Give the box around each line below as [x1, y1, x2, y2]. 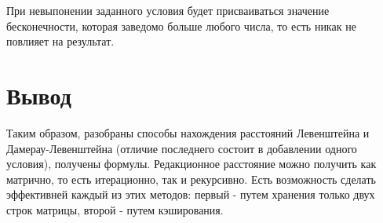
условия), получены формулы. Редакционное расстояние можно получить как [6, 155, 377, 172]
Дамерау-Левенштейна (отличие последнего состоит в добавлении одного [6, 140, 357, 156]
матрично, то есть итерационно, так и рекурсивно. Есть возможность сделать [6, 170, 376, 187]
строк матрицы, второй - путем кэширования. [6, 201, 224, 218]
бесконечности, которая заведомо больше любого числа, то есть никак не [6, 17, 356, 34]
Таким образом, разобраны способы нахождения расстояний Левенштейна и [6, 124, 370, 141]
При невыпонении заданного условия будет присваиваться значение [6, 2, 330, 18]
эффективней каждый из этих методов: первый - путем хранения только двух [6, 186, 375, 203]
